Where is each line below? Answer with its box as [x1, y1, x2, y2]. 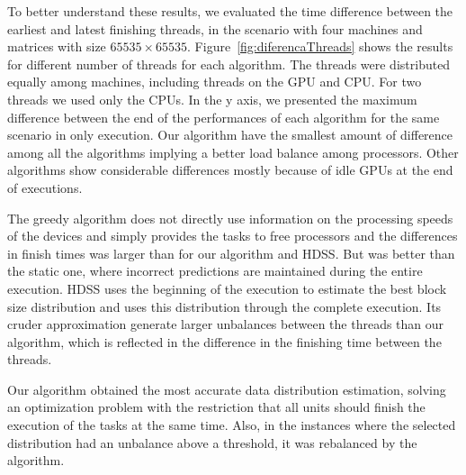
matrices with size [7, 37, 106, 56]
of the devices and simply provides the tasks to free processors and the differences [7, 226, 458, 245]
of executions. [7, 178, 83, 196]
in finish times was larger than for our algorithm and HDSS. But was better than [7, 243, 455, 262]
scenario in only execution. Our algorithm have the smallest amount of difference [7, 125, 453, 144]
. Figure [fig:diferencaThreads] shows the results [187, 37, 453, 56]
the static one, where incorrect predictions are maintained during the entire [7, 261, 423, 280]
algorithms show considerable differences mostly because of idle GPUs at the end [7, 160, 453, 179]
